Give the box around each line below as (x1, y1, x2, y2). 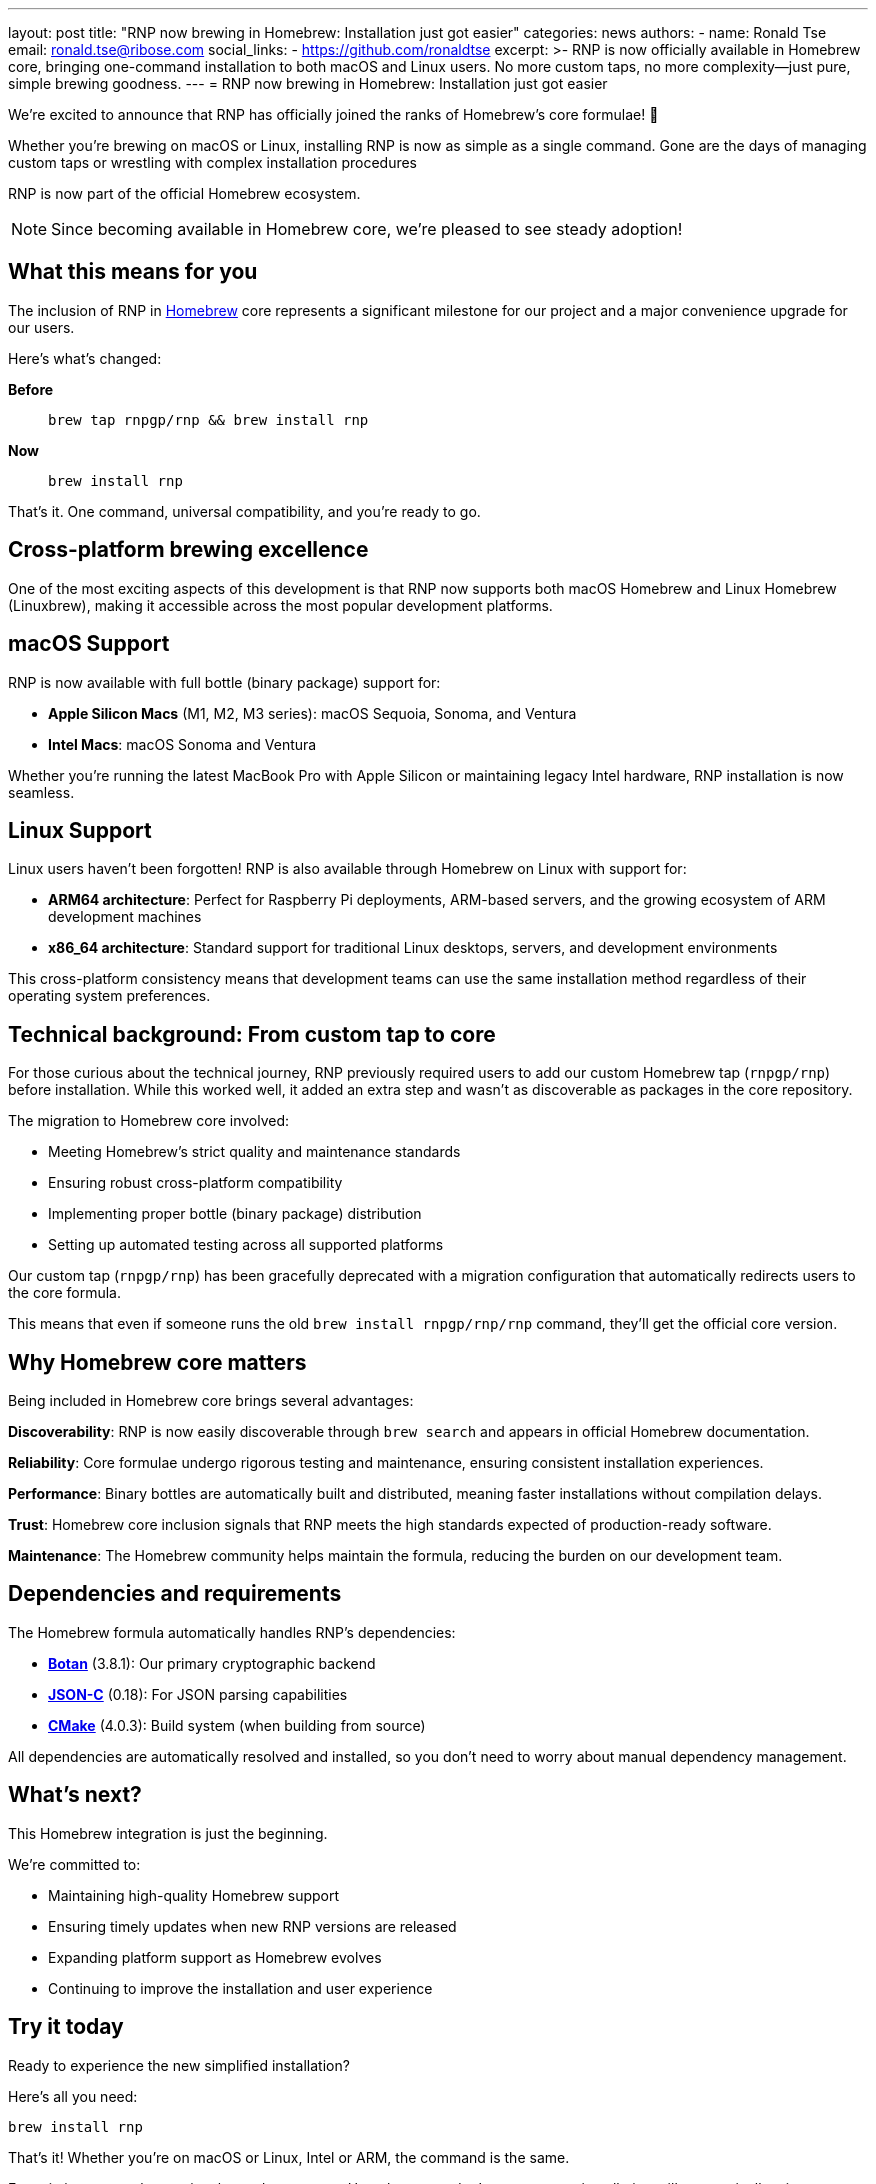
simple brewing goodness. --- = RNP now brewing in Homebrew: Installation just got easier (8, 75, 608, 92)
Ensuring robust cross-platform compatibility (48, 1174, 343, 1192)
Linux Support (8, 817, 152, 843)
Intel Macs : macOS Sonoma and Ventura (48, 735, 317, 753)
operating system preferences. (8, 987, 211, 1005)
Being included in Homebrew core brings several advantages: (8, 1392, 414, 1410)
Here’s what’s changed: (8, 349, 162, 367)
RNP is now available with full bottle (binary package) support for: (8, 673, 441, 691)
